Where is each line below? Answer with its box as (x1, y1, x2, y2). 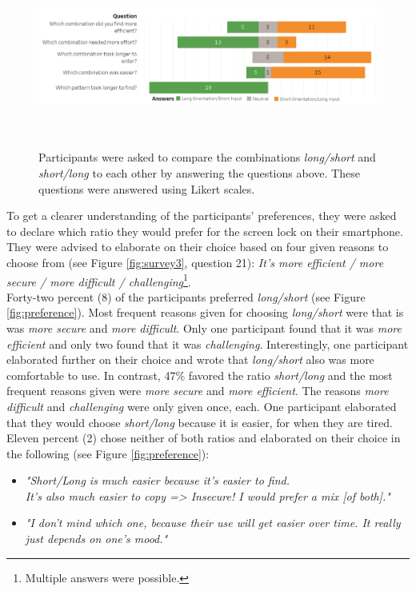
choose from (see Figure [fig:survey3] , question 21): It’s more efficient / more (6, 254, 384, 270)
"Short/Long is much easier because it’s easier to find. (25, 472, 290, 489)
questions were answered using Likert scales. (38, 180, 255, 197)
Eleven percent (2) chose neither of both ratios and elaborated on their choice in (6, 429, 401, 446)
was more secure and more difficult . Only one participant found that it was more (6, 319, 402, 336)
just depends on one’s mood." (25, 530, 168, 547)
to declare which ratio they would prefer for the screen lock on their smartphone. (6, 222, 403, 239)
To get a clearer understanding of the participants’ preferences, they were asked (6, 207, 397, 224)
